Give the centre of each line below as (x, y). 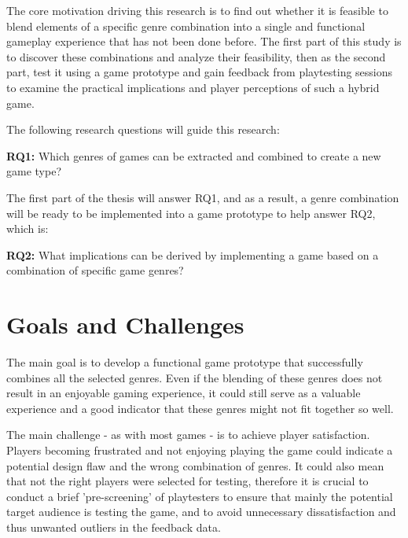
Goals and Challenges (125, 324)
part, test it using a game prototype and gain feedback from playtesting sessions (200, 72)
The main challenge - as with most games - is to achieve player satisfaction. (188, 435)
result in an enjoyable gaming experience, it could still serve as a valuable (184, 393)
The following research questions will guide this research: (143, 129)
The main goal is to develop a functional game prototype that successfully (185, 362)
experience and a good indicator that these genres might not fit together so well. (200, 408)
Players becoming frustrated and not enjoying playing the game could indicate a (200, 450)
